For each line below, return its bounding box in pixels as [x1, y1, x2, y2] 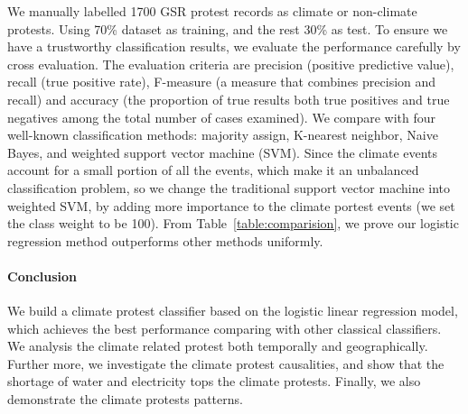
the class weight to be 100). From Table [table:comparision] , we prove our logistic [7, 214, 459, 233]
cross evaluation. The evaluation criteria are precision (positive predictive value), [7, 54, 454, 73]
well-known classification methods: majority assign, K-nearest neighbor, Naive [7, 125, 438, 144]
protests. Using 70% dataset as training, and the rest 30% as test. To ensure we [7, 19, 448, 38]
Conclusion [7, 266, 78, 285]
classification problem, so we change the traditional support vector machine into [7, 178, 451, 197]
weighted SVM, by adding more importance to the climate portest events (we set [7, 196, 455, 215]
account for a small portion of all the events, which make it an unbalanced [7, 161, 419, 179]
